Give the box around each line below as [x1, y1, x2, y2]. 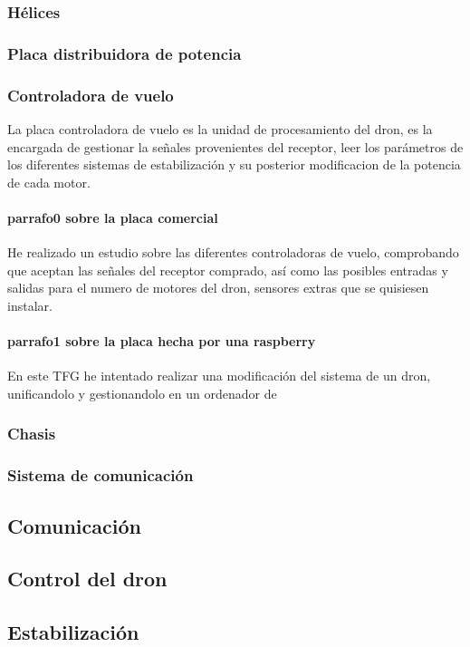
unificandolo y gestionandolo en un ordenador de [7, 383, 277, 402]
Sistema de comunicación [7, 464, 194, 487]
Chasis [7, 422, 56, 445]
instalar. [7, 295, 53, 314]
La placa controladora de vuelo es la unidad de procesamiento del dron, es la [7, 119, 433, 138]
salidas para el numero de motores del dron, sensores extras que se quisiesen [7, 278, 429, 297]
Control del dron [7, 565, 168, 593]
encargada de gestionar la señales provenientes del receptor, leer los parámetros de [7, 137, 464, 156]
